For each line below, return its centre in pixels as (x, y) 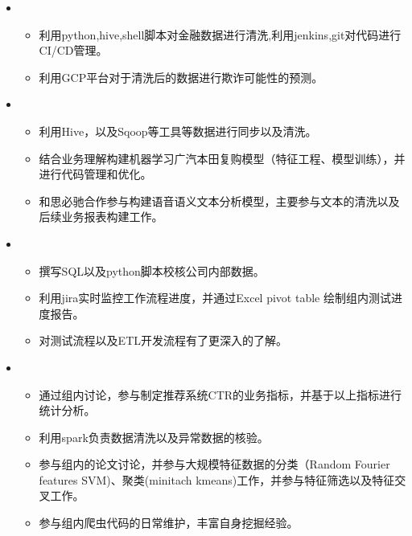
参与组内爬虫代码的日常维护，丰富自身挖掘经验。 (169, 523)
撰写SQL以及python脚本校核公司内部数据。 (152, 270)
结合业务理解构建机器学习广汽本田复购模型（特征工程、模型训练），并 (222, 158)
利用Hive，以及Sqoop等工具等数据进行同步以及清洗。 (178, 131)
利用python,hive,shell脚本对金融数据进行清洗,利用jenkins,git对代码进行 (220, 34)
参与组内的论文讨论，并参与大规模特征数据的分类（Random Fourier (214, 464)
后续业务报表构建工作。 (101, 217)
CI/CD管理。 (73, 50)
